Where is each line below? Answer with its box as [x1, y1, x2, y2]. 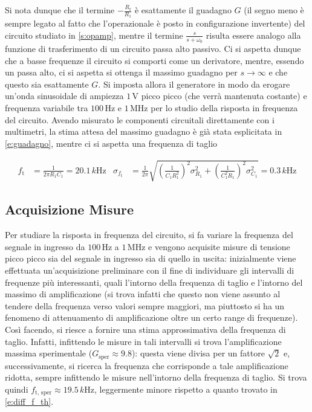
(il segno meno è [244, 4, 304, 16]
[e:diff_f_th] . [5, 395, 54, 408]
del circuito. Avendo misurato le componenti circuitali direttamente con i [5, 113, 275, 126]
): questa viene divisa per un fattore [131, 347, 265, 359]
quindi [5, 382, 28, 395]
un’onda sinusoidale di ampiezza [5, 89, 124, 102]
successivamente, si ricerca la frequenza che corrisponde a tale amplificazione [5, 359, 288, 372]
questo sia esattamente [5, 77, 89, 90]
